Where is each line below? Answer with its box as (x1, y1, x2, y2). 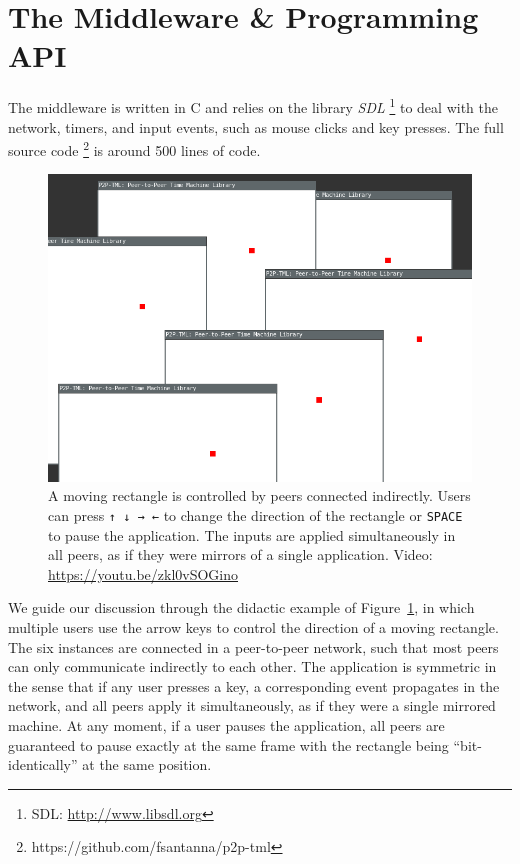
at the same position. (82, 754, 212, 775)
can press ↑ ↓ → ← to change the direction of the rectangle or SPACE (48, 505, 463, 526)
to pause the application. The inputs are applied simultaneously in (48, 524, 456, 545)
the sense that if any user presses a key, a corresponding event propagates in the (8, 675, 500, 696)
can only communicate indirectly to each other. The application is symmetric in (8, 656, 497, 677)
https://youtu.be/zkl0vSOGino (48, 563, 239, 584)
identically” (8, 754, 78, 775)
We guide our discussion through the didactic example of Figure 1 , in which (8, 597, 475, 618)
